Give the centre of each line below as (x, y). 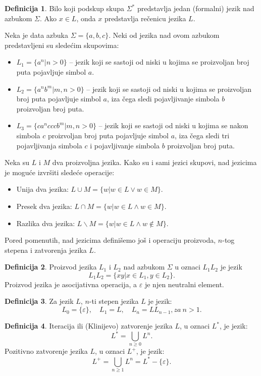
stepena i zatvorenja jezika (46, 250)
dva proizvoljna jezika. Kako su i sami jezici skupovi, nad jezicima (154, 162)
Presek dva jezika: (44, 206)
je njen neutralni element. (184, 284)
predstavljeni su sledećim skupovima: (62, 45)
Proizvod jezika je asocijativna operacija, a (71, 284)
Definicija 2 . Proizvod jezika (51, 267)
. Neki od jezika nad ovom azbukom (164, 35)
